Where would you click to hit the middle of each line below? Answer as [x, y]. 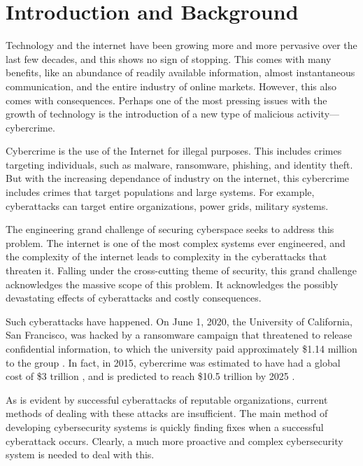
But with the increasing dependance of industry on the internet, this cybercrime [178, 178]
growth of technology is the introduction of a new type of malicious [150, 114]
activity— [318, 114]
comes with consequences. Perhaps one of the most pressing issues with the [166, 100]
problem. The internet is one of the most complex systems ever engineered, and [176, 242]
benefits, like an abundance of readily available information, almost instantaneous [180, 72]
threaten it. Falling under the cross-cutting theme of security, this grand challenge [181, 270]
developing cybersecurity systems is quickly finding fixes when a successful [165, 426]
